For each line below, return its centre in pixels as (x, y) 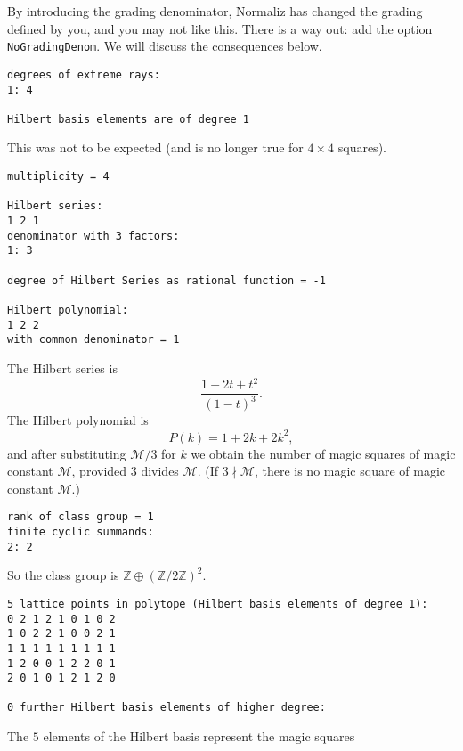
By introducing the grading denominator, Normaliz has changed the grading (215, 11)
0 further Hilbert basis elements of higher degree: (167, 708)
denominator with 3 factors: (93, 236)
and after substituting (67, 453)
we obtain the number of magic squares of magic (323, 453)
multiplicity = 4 (58, 177)
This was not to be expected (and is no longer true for (155, 147)
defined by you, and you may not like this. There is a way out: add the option (220, 28)
